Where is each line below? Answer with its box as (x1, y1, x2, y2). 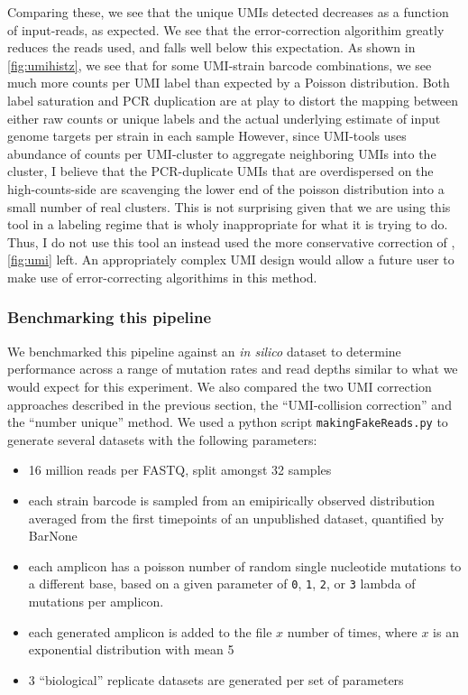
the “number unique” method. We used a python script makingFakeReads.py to (7, 412, 448, 431)
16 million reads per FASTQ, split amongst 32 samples (28, 460, 332, 479)
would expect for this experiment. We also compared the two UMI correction (7, 376, 432, 395)
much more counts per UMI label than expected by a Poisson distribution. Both (7, 73, 450, 92)
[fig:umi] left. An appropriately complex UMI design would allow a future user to (7, 250, 454, 269)
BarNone (28, 526, 78, 545)
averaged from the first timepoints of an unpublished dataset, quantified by (28, 508, 445, 527)
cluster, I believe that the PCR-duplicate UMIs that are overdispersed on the (7, 162, 434, 181)
